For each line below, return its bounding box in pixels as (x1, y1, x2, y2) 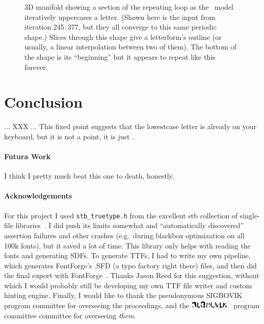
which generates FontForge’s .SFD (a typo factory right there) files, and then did (4, 260, 257, 270)
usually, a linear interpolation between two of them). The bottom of (24, 41, 236, 52)
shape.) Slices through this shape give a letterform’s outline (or (24, 31, 222, 42)
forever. (24, 61, 48, 72)
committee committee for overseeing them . (4, 310, 136, 320)
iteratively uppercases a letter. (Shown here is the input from (24, 11, 216, 22)
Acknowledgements (4, 190, 72, 201)
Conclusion (4, 91, 83, 112)
